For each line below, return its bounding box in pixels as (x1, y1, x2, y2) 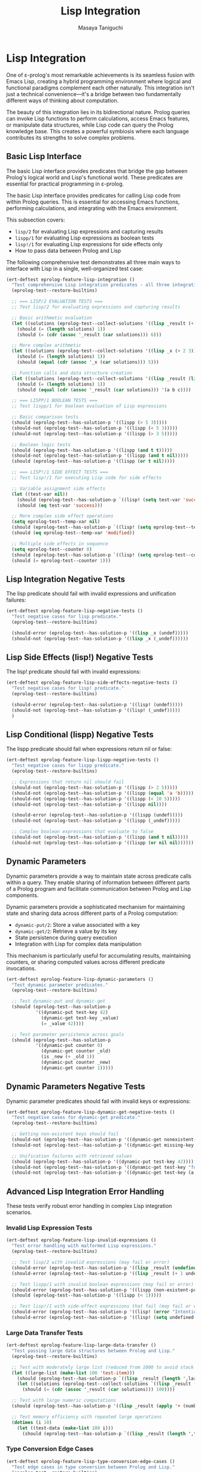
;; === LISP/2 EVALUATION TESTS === (11, 298, 103, 304)
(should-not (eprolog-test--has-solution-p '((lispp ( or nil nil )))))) (11, 839, 194, 846)
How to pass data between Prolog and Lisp (14, 247, 121, 254)
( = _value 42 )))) (41, 1021, 84, 1027)
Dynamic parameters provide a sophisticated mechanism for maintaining (6, 903, 185, 910)
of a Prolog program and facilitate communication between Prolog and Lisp (6, 885, 191, 892)
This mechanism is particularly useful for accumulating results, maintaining (6, 952, 191, 959)
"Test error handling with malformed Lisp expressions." (11, 1243, 157, 1249)
